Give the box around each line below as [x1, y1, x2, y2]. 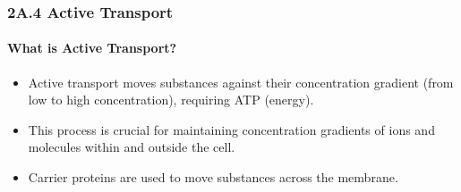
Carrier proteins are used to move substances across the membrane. [28, 168, 398, 187]
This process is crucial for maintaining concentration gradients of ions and [28, 120, 435, 138]
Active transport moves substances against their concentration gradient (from [28, 72, 454, 91]
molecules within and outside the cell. [28, 138, 235, 156]
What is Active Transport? [7, 38, 177, 57]
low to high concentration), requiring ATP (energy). [28, 90, 314, 109]
